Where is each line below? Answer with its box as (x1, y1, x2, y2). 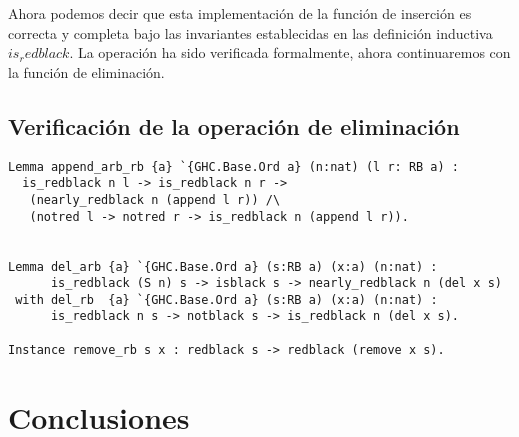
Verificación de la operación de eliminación (8, 110, 460, 141)
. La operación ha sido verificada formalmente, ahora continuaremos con (69, 42, 511, 63)
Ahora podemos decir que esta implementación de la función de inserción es (8, 3, 472, 23)
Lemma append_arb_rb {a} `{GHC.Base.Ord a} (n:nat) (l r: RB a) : (8, 159, 460, 174)
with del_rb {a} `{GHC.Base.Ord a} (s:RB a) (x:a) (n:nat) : (15, 292, 438, 307)
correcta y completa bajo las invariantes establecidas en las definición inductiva (8, 22, 493, 43)
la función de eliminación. (8, 61, 165, 82)
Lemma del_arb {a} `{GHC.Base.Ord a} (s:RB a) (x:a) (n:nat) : (8, 259, 438, 274)
